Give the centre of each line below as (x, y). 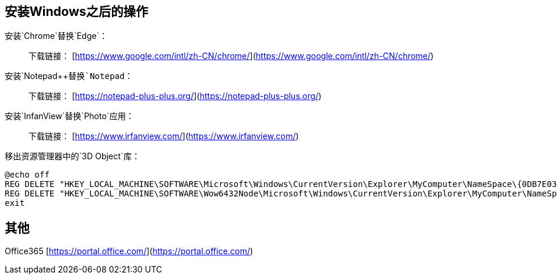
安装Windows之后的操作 (76, 12)
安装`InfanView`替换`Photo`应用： (70, 116)
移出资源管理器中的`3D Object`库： (73, 156)
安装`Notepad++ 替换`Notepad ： (69, 76)
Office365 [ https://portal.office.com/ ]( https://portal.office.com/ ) (129, 251)
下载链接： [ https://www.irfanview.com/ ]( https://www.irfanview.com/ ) (164, 136)
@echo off (27, 175)
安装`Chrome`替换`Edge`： (56, 36)
